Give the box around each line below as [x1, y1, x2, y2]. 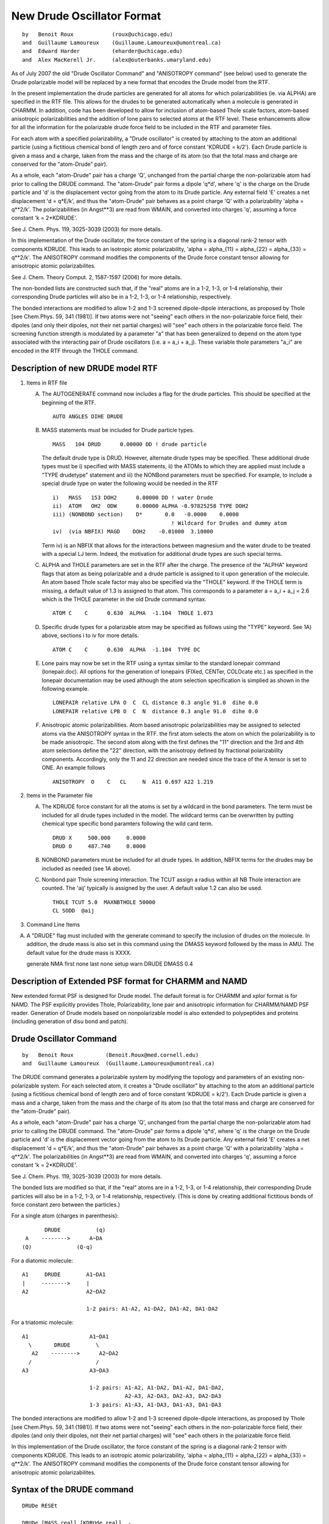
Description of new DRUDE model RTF [11, 363, 158, 373]
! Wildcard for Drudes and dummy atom [171, 519, 288, 527]
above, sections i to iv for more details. [41, 632, 140, 639]
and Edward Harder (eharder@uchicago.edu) [22, 48, 183, 55]
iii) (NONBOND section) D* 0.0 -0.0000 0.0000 [52, 511, 239, 518]
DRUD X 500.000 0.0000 [52, 834, 146, 841]
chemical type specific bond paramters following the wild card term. [41, 820, 213, 827]
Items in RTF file [26, 379, 68, 386]
